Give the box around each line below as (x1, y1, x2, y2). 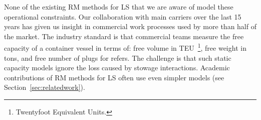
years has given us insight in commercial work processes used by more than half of (4, 21, 256, 32)
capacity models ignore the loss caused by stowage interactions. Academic (4, 62, 230, 73)
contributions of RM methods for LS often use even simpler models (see (4, 72, 224, 82)
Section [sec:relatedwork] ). (4, 82, 85, 92)
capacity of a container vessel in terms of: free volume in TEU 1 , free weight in (4, 41, 246, 53)
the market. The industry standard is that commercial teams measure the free (4, 31, 244, 41)
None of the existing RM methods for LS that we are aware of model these (4, 2, 233, 12)
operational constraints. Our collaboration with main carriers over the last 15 (4, 11, 241, 22)
